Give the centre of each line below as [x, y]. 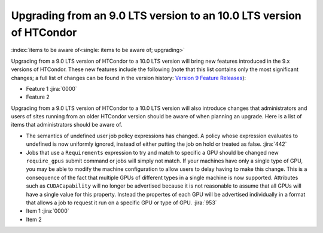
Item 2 [34, 219]
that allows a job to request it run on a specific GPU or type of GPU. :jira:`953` [122, 203]
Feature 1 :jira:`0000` [51, 88]
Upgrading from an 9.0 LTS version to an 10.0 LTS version [156, 16]
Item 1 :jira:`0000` [48, 211]
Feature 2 [38, 97]
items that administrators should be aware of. [67, 125]
